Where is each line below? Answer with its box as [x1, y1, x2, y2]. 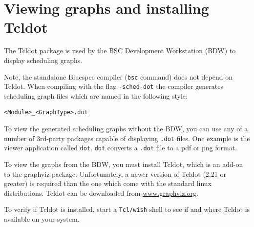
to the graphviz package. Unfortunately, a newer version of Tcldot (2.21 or [4, 168, 226, 179]
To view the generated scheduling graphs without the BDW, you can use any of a [4, 124, 248, 133]
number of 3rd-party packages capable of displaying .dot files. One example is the [4, 133, 250, 143]
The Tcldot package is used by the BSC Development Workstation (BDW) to [4, 45, 236, 56]
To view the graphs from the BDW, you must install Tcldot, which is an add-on [4, 159, 243, 169]
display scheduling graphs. [4, 55, 83, 65]
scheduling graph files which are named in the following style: [4, 90, 188, 101]
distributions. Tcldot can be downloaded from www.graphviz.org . [4, 187, 198, 198]
